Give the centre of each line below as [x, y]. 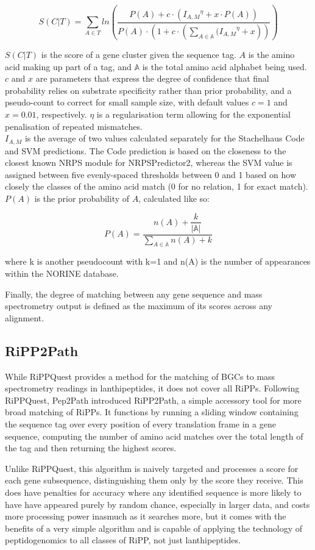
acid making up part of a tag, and [68, 66]
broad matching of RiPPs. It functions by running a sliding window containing [152, 412]
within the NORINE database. [62, 273]
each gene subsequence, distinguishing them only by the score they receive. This [154, 480]
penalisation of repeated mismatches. [74, 126]
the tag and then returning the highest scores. [91, 448]
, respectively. [62, 114]
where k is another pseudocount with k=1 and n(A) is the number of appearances [158, 261]
